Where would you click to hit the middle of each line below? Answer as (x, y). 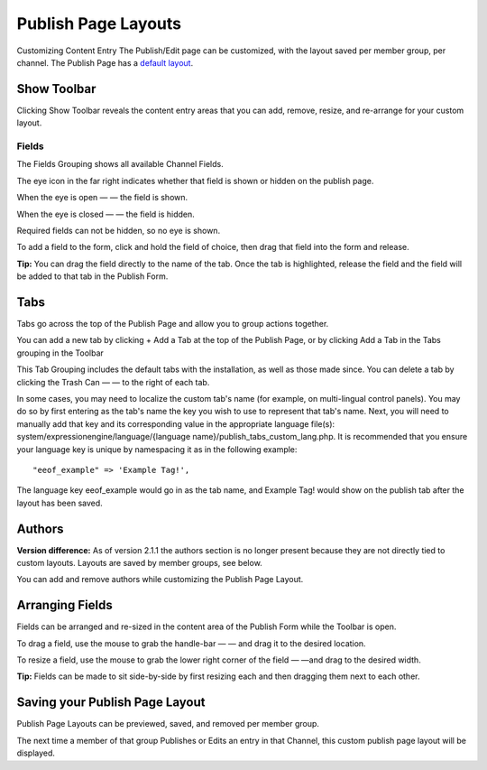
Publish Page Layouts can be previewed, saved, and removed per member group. (168, 724)
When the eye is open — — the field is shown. (102, 198)
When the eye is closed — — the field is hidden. (106, 214)
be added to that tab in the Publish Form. (92, 276)
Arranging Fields (64, 605)
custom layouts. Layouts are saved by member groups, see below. (140, 563)
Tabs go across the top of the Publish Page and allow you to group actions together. (173, 324)
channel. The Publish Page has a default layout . (105, 62)
